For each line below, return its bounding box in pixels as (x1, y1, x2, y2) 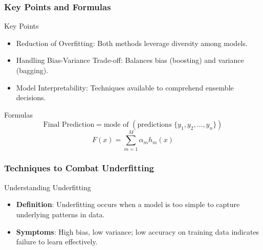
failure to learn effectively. (16, 236, 98, 247)
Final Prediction (43, 121, 95, 129)
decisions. (16, 92, 46, 103)
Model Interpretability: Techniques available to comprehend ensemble (16, 82, 234, 93)
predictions (137, 121, 172, 129)
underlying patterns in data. (16, 209, 105, 219)
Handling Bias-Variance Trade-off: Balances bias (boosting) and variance (16, 55, 244, 65)
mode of (103, 121, 129, 129)
